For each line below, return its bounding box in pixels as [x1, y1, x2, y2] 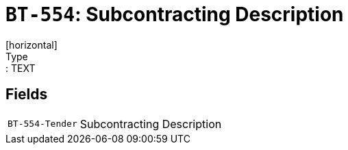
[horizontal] [5, 38, 58, 51]
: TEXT [5, 62, 36, 74]
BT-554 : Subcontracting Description [5, 3, 344, 26]
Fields [5, 86, 48, 103]
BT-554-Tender [8, 118, 77, 129]
